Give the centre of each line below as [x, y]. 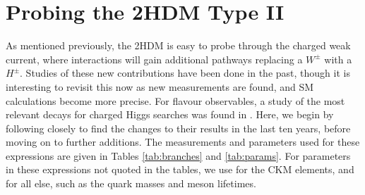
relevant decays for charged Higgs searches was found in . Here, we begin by [170, 114]
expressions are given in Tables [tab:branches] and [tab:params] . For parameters [178, 155]
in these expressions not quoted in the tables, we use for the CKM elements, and [180, 169]
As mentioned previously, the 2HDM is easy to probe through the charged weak [178, 45]
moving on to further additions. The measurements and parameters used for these [183, 142]
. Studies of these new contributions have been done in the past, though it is [185, 73]
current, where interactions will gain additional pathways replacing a [154, 59]
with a [338, 59]
